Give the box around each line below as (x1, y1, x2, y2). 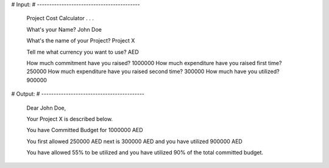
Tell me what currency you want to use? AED (26, 48, 140, 55)
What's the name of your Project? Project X (26, 37, 135, 44)
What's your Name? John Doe (26, 26, 102, 33)
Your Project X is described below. (26, 115, 113, 122)
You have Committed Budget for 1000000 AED (26, 127, 143, 134)
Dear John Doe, (26, 104, 66, 111)
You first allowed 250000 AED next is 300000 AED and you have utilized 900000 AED (26, 138, 243, 145)
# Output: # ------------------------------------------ (11, 90, 145, 97)
